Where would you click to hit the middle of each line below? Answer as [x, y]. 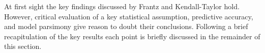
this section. [23, 46]
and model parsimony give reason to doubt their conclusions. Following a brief [126, 26]
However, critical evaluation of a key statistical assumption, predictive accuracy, [129, 16]
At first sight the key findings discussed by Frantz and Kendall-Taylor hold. [122, 6]
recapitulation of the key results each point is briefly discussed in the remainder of [132, 36]
